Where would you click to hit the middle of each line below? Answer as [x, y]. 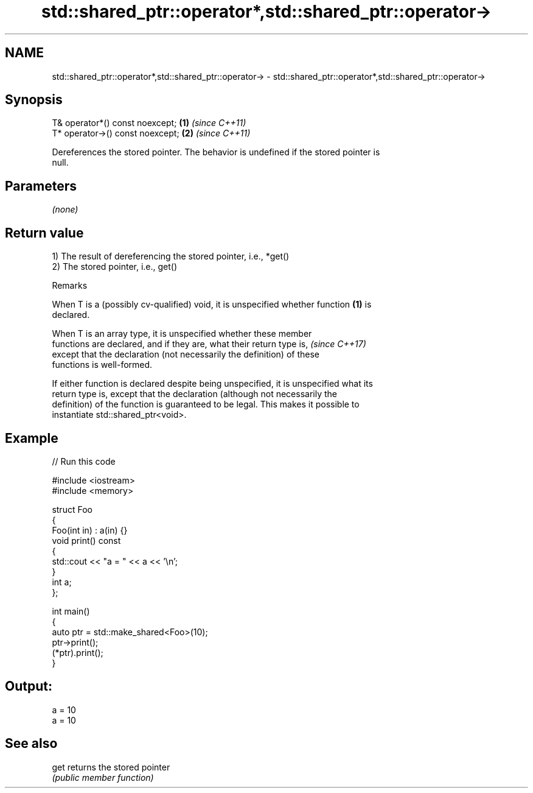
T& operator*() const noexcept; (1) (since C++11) [149, 123]
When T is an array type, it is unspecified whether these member [182, 334]
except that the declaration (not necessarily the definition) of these [186, 354]
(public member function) [103, 777]
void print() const [86, 540]
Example [32, 438]
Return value [44, 233]
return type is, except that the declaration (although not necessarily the [195, 394]
